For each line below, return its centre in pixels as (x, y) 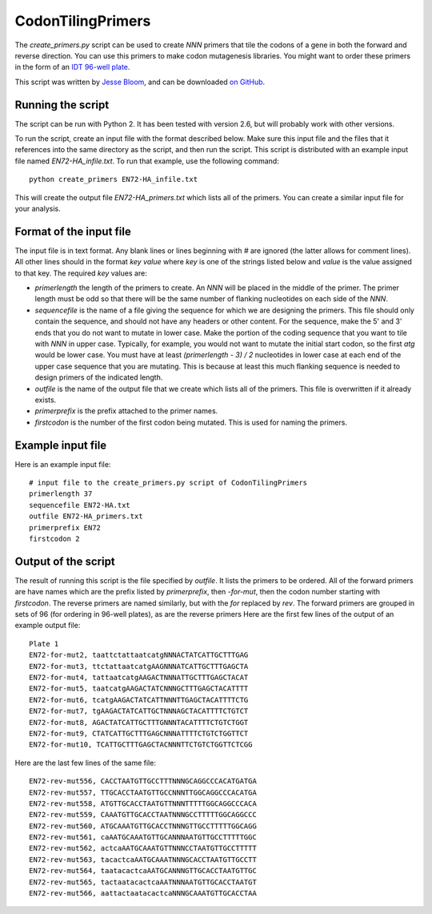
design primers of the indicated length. (99, 377)
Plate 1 (44, 644)
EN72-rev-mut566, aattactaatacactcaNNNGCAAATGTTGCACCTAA (143, 894)
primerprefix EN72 (65, 527)
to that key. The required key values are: (81, 273)
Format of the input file (73, 231)
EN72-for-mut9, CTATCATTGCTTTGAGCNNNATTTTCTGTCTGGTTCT (139, 733)
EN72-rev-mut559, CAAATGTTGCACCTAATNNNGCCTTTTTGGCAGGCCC (143, 815)
